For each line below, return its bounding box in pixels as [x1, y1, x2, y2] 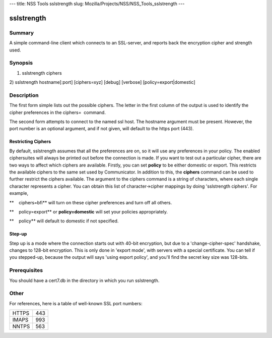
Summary [9, 29, 34, 36]
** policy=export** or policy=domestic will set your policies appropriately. [9, 208, 168, 214]
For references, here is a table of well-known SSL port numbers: [9, 300, 143, 306]
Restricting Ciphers [9, 139, 51, 145]
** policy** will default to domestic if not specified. [9, 218, 119, 224]
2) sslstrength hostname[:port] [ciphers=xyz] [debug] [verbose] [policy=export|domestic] [9, 79, 196, 85]
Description [9, 91, 39, 98]
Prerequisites [9, 267, 43, 274]
